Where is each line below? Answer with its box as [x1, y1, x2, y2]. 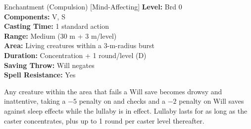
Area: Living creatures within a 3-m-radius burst [4, 40, 154, 51]
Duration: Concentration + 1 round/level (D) [4, 50, 147, 60]
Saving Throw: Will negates [4, 60, 95, 70]
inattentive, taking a [4, 96, 66, 106]
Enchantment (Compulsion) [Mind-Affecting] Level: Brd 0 [4, 1, 182, 11]
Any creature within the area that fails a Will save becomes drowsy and [4, 86, 222, 96]
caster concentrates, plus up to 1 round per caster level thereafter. [4, 115, 204, 126]
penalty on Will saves [179, 96, 244, 106]
